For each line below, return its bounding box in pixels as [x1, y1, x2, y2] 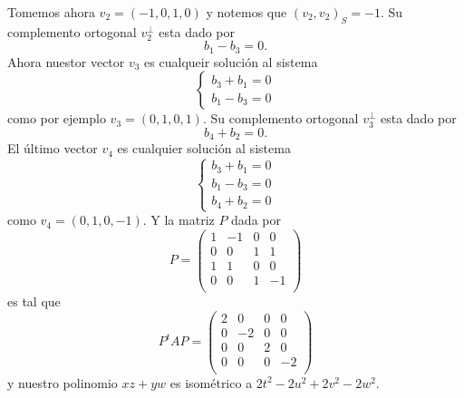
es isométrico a [169, 373, 253, 392]
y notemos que [206, 3, 287, 21]
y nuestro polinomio [7, 373, 118, 392]
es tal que [7, 291, 61, 310]
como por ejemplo [7, 109, 106, 128]
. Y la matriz [142, 210, 215, 229]
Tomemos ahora [7, 3, 95, 21]
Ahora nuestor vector [7, 52, 125, 71]
